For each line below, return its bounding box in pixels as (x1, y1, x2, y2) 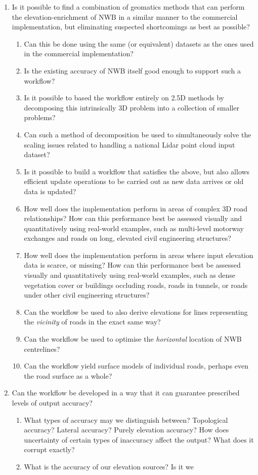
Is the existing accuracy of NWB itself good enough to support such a (24, 65, 241, 76)
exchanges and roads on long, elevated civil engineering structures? (24, 233, 231, 243)
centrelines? (24, 343, 60, 354)
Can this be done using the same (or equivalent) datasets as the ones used (24, 38, 254, 49)
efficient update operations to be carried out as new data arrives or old (24, 176, 244, 187)
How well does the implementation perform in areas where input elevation (24, 249, 253, 260)
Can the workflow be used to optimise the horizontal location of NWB (24, 334, 242, 344)
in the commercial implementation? (24, 48, 134, 59)
